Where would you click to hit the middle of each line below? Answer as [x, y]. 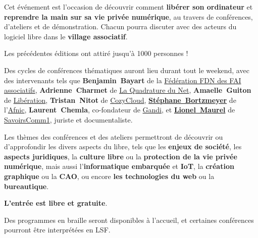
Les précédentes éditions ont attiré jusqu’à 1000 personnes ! [96, 53]
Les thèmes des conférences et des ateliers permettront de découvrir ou [114, 136]
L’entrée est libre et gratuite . [56, 203]
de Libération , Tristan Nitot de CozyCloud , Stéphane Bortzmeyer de [120, 100]
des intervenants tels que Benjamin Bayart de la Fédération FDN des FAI [123, 80]
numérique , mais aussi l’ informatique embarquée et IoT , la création [119, 166]
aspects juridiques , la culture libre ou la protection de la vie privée [121, 156]
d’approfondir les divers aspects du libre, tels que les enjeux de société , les [123, 146]
